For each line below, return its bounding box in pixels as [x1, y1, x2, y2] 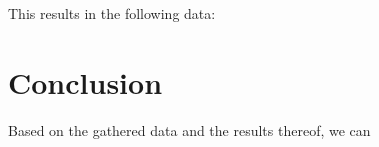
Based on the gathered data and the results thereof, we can [8, 119, 371, 140]
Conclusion [8, 61, 163, 102]
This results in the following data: [8, 3, 216, 23]
